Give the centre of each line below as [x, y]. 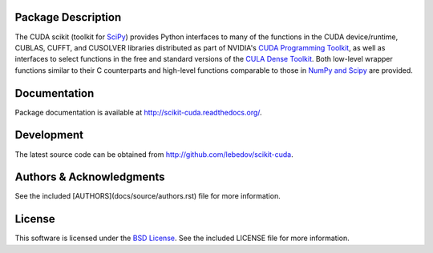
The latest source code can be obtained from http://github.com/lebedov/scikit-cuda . [154, 154]
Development [49, 135]
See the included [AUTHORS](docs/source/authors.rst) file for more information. [148, 196]
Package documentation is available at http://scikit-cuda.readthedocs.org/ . [138, 112]
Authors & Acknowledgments [90, 177]
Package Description [68, 17]
